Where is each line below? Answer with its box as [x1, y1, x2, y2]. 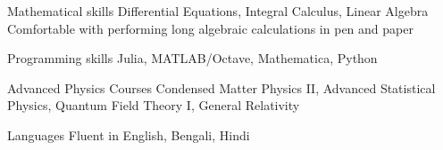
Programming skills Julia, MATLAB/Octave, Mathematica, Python [7, 49, 378, 67]
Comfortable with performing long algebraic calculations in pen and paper [7, 19, 414, 37]
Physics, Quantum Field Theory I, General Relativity [7, 96, 300, 114]
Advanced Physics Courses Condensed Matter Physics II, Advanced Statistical [7, 78, 436, 97]
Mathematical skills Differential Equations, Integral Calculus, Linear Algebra [7, 2, 429, 20]
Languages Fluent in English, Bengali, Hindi [7, 125, 250, 144]
